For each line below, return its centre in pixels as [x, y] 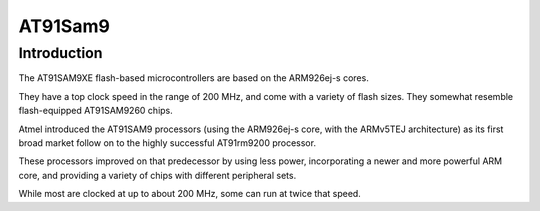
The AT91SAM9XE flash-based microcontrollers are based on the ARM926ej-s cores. [193, 78]
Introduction [60, 53]
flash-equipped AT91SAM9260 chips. [96, 111]
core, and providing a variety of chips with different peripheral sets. [157, 175]
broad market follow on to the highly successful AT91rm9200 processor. [167, 142]
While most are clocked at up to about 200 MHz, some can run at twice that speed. [190, 194]
